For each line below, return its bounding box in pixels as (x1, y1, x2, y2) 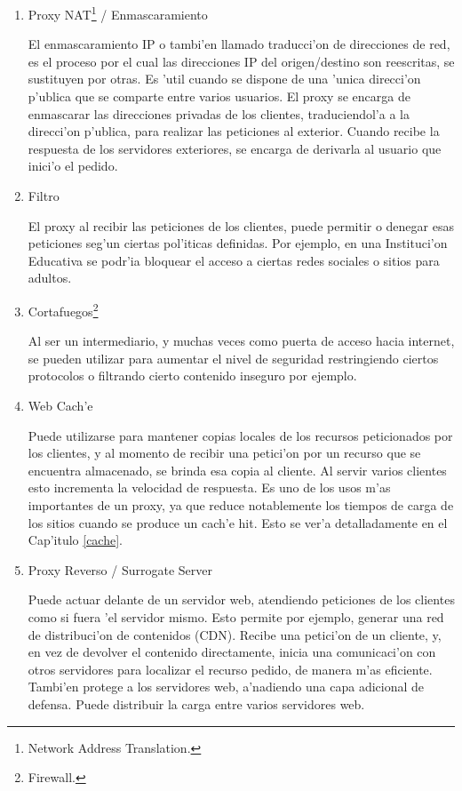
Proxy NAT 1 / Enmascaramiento (28, 3, 208, 23)
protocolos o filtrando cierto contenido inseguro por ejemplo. (28, 366, 357, 385)
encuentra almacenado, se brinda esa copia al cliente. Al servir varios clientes (28, 460, 447, 479)
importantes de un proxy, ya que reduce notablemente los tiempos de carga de (28, 495, 454, 514)
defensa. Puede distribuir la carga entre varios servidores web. (28, 694, 365, 713)
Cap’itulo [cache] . (28, 531, 123, 549)
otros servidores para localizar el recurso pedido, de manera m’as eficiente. (28, 659, 433, 678)
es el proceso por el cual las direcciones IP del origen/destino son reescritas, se (28, 52, 455, 70)
